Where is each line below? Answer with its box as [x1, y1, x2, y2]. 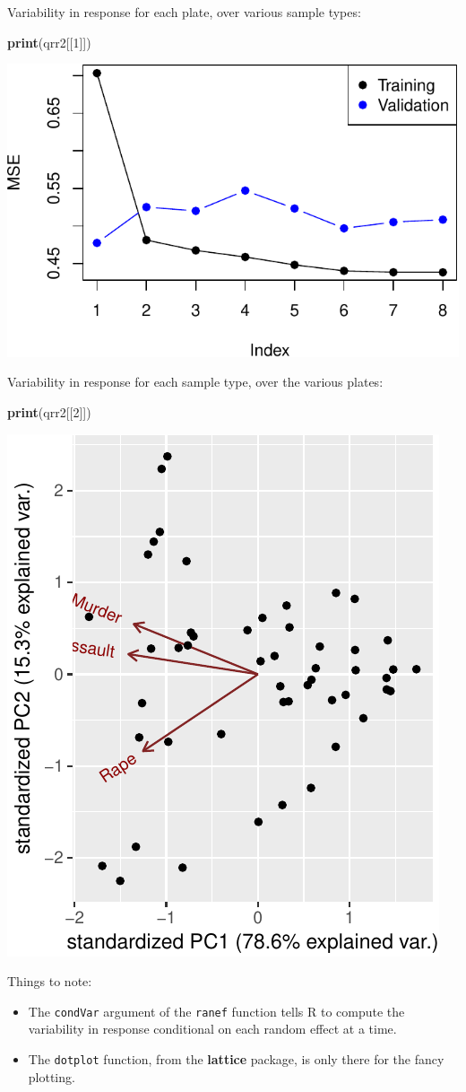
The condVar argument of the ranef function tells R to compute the [28, 1001, 405, 1020]
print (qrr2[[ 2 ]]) [7, 403, 91, 421]
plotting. [28, 1067, 75, 1086]
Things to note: [7, 972, 92, 991]
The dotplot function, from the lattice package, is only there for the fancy [28, 1050, 444, 1069]
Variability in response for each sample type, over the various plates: [7, 372, 384, 391]
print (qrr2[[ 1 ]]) [7, 32, 91, 51]
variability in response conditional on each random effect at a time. [28, 1019, 397, 1038]
